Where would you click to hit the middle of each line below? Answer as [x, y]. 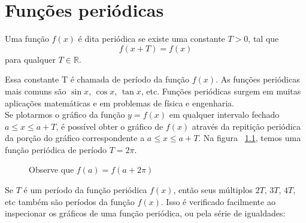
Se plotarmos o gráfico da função [65, 114]
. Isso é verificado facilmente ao [218, 201]
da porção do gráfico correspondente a [75, 138]
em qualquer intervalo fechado [224, 114]
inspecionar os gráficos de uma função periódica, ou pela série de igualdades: [145, 213]
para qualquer [30, 59]
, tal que [263, 39]
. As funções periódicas [258, 79]
